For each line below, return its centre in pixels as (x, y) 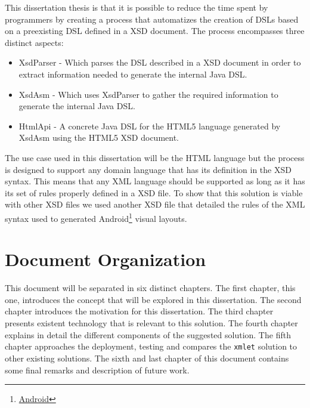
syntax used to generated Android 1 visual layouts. (96, 217)
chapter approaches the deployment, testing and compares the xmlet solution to (151, 346)
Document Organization (106, 259)
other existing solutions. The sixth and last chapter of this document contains (147, 358)
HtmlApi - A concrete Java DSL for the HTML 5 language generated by (150, 126)
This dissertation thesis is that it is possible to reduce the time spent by (137, 7)
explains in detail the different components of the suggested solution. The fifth (148, 334)
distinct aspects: (34, 42)
